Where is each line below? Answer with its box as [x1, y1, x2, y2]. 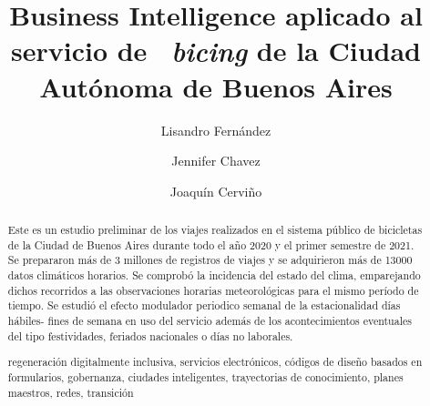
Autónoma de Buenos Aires [39, 67, 393, 105]
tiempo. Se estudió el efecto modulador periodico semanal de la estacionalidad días [7, 298, 401, 313]
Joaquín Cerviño [169, 181, 262, 200]
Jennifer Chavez [171, 151, 261, 170]
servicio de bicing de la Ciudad [11, 32, 421, 70]
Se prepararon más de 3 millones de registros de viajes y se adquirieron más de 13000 [7, 252, 413, 268]
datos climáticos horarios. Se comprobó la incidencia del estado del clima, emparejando [7, 268, 421, 283]
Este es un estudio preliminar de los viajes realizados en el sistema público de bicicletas [7, 222, 423, 238]
